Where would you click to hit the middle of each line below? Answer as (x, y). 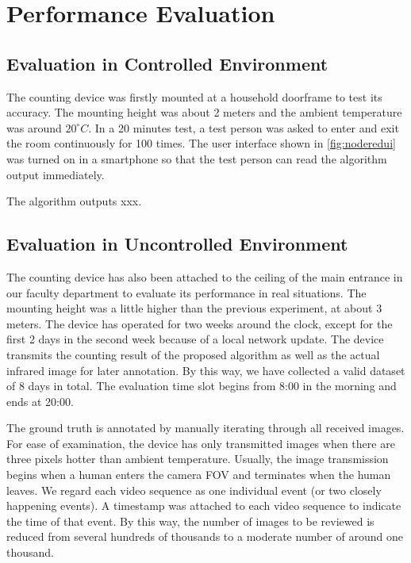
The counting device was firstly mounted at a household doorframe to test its (194, 96)
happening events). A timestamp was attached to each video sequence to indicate (204, 506)
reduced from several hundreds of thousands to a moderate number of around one (205, 536)
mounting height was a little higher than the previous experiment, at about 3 (194, 308)
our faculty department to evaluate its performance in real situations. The (186, 292)
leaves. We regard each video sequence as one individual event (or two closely (194, 490)
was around (34, 127)
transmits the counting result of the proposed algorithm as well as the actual (193, 354)
